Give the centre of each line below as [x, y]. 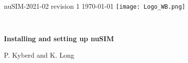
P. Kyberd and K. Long [39, 55]
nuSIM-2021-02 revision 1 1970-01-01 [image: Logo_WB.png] [95, 6]
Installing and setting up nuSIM [59, 39]
